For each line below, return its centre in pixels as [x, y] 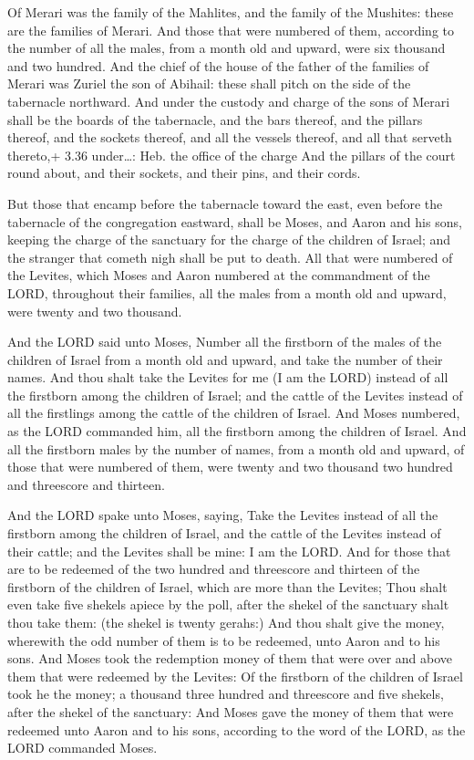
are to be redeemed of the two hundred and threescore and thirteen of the [214, 569]
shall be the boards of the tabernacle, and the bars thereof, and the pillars [215, 119]
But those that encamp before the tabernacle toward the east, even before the [225, 203]
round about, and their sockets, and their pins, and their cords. [184, 173]
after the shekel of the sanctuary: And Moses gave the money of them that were [231, 711]
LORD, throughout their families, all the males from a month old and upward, [227, 292]
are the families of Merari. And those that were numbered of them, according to [231, 30]
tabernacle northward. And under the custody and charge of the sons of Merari [229, 101]
